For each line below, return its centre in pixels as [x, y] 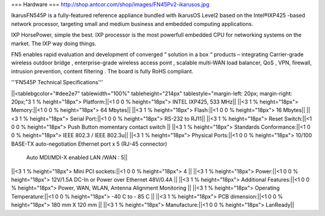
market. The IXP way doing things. [54, 43]
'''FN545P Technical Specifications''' [57, 82]
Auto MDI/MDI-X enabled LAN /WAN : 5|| [77, 158]
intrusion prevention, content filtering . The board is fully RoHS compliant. [102, 71]
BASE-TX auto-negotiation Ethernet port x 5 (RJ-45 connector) [89, 144]
